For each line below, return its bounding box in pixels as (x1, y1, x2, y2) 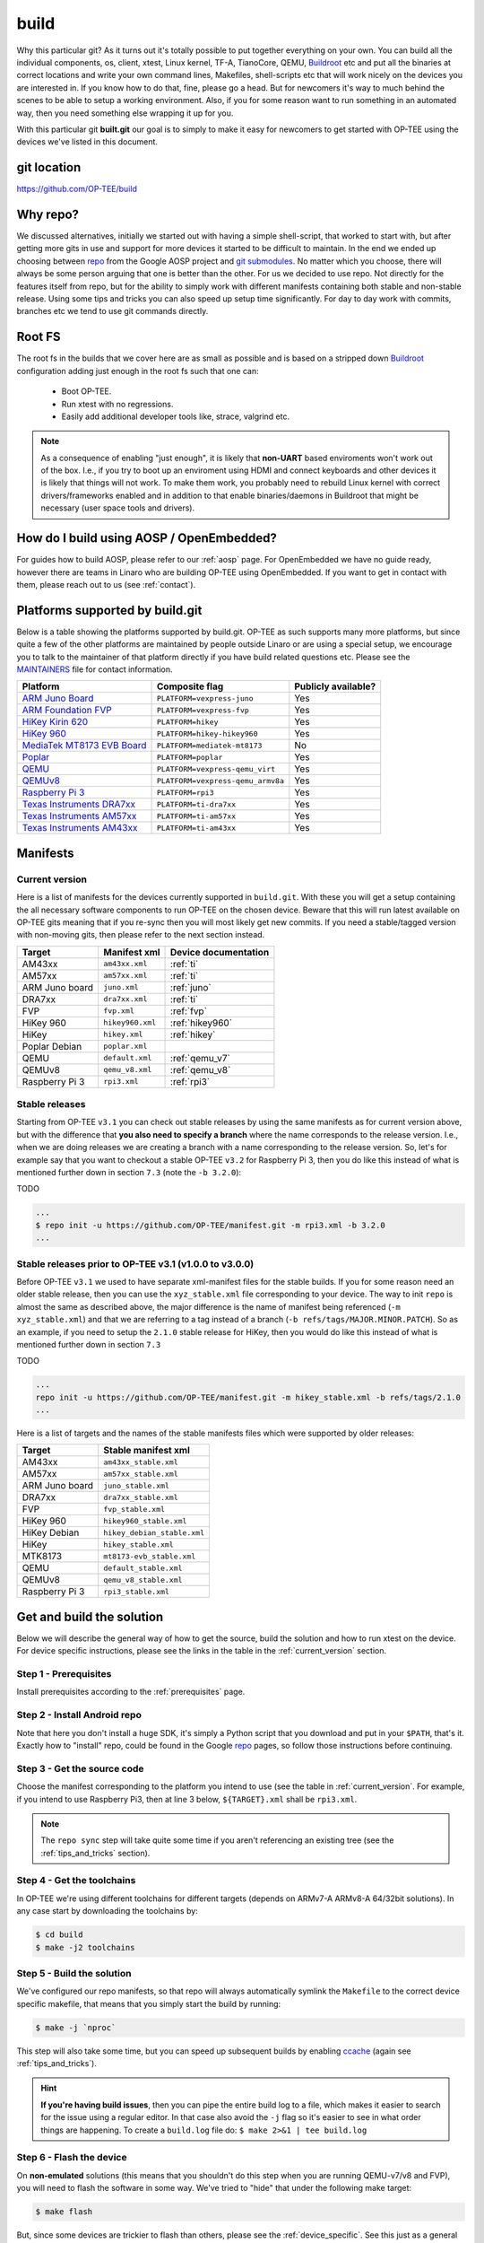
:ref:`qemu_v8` (170, 1063, 231, 1076)
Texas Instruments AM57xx (22, 810, 137, 823)
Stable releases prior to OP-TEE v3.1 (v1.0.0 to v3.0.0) (16, 1257, 255, 1270)
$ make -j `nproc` (35, 2022, 117, 2032)
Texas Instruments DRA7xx (22, 799, 136, 811)
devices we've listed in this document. (16, 136, 159, 147)
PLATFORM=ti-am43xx (156, 823, 237, 833)
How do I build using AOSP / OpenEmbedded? (16, 530, 277, 546)
